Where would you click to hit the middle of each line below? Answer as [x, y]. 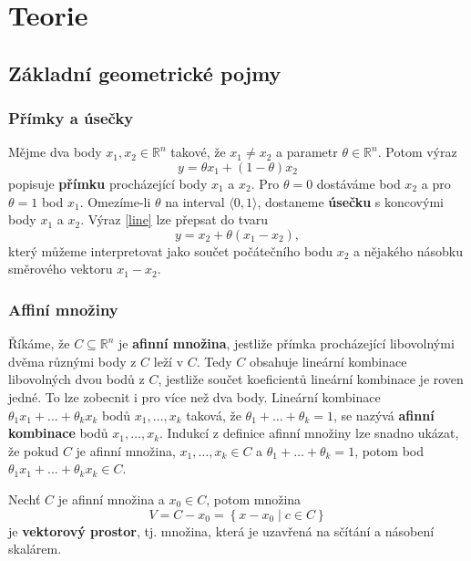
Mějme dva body [55, 152]
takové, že [198, 152]
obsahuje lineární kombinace [328, 361]
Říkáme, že [39, 343]
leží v [169, 361]
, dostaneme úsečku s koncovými [350, 201]
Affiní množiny [63, 309]
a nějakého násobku [408, 250]
